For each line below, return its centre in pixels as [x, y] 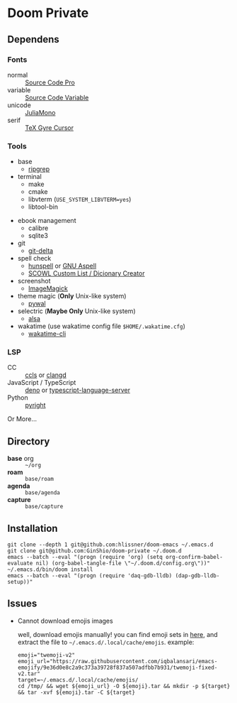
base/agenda [42, 493]
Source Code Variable [57, 97]
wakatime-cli [47, 334]
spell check [34, 258]
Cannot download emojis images [65, 621]
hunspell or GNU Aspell [62, 266]
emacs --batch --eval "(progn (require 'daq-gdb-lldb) [90, 576]
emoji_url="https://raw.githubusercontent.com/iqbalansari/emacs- [117, 661]
